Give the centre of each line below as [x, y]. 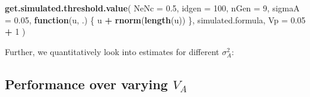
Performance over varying [86, 84]
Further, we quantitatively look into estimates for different [112, 51]
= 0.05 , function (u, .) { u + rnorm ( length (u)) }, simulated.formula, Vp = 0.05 [155, 19]
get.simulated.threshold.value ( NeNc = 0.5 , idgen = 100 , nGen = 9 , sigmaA [152, 8]
